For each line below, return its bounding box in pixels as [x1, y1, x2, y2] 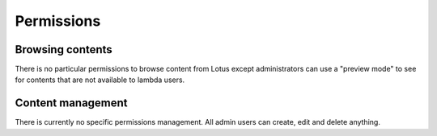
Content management [15, 97, 129, 110]
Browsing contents [15, 43, 112, 56]
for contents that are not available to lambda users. [15, 75, 185, 84]
